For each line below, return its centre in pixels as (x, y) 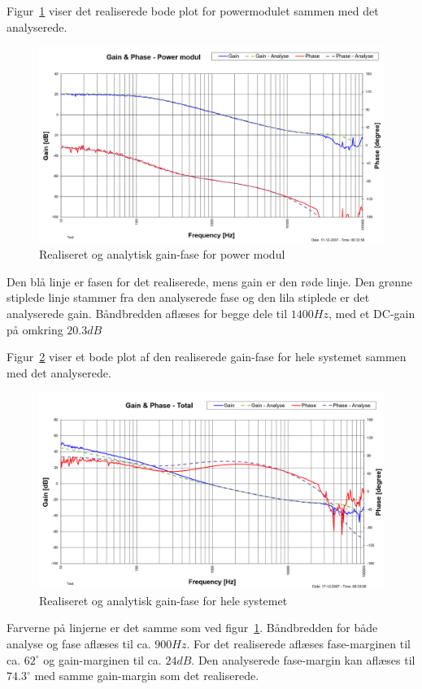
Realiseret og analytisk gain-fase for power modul (162, 254)
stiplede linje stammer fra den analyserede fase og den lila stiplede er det (188, 297)
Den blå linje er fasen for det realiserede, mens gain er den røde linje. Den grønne (210, 281)
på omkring (35, 329)
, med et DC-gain (372, 313)
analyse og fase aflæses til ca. (79, 643)
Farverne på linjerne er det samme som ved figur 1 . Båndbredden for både (192, 628)
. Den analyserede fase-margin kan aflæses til (303, 659)
